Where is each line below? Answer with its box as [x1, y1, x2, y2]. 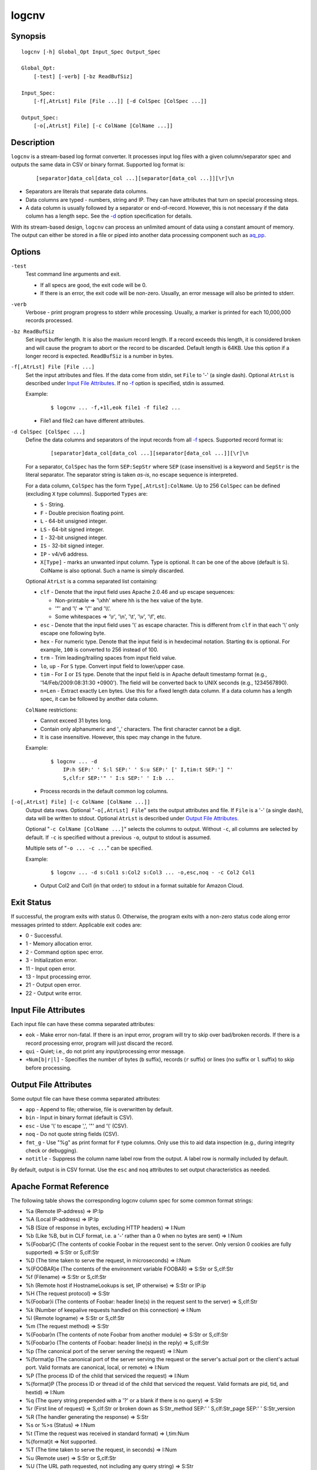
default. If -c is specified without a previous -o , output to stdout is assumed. [25, 834, 211, 841]
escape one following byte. [40, 630, 106, 637]
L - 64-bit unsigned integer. [40, 517, 107, 524]
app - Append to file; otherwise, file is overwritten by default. [25, 1105, 173, 1112]
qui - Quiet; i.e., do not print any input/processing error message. [25, 1047, 185, 1055]
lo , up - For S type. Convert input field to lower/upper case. [40, 662, 185, 670]
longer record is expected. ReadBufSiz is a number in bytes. [25, 352, 174, 359]
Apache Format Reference [11, 1181, 109, 1191]
